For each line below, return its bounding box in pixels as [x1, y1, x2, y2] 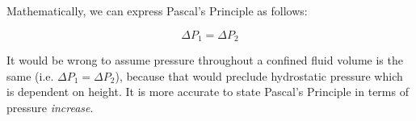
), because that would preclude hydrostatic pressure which [115, 67, 403, 84]
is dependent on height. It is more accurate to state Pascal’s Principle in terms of [6, 83, 409, 100]
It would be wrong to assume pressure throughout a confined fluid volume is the [6, 52, 403, 69]
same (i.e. [6, 67, 54, 84]
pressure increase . [6, 98, 94, 115]
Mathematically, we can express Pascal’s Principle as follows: [6, 2, 308, 19]
